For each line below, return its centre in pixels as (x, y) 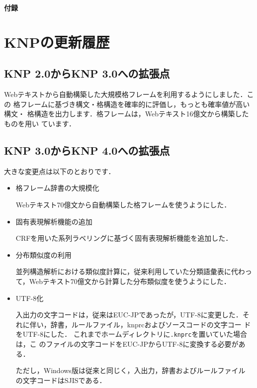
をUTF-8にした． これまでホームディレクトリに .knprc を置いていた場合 (131, 334)
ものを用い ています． (40, 123)
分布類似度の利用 (43, 254)
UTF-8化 (30, 298)
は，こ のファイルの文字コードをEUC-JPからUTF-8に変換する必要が (127, 343)
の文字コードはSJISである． (61, 380)
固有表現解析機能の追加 (54, 221)
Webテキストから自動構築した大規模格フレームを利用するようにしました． (126, 94)
